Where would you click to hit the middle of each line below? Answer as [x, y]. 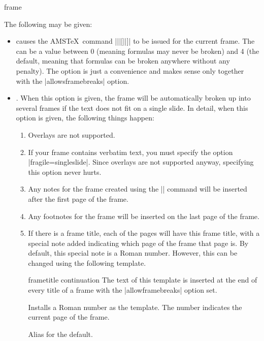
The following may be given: [48, 24]
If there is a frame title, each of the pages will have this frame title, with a [144, 233]
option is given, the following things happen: [85, 118]
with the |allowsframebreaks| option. [73, 81]
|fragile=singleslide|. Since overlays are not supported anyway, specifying [141, 162]
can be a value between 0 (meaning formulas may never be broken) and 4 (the [138, 51]
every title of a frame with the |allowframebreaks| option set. [123, 290]
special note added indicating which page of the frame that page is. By [138, 243]
